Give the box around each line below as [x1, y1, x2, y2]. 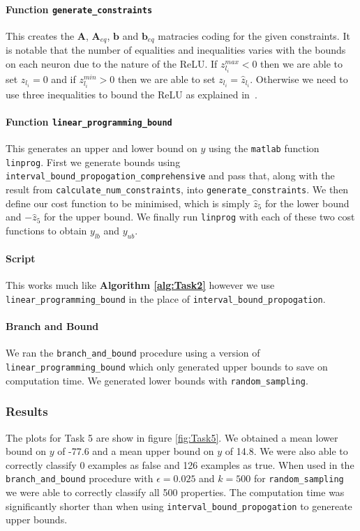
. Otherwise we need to [250, 71, 348, 86]
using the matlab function [209, 140, 320, 155]
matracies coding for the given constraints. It [158, 28, 350, 43]
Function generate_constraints [6, 1, 153, 16]
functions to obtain [6, 223, 87, 237]
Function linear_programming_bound [6, 114, 172, 128]
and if [51, 71, 76, 86]
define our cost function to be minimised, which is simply [6, 195, 250, 210]
